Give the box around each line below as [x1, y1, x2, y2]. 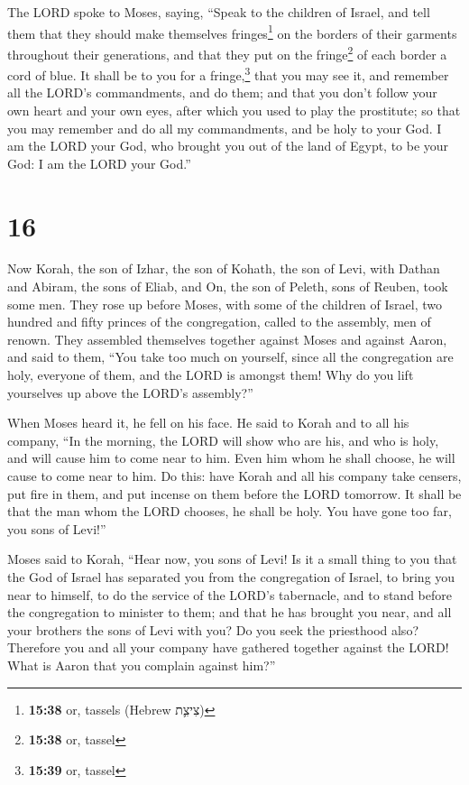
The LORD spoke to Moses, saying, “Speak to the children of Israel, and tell [7, 3, 430, 21]
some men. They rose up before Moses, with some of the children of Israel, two [7, 294, 442, 313]
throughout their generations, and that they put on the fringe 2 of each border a [7, 42, 447, 63]
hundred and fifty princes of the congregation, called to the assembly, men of [7, 312, 431, 331]
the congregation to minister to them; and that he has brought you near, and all [7, 603, 452, 622]
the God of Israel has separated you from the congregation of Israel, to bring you [7, 567, 455, 586]
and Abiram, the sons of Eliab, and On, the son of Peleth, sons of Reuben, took [7, 277, 448, 296]
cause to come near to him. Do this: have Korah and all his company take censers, [7, 466, 462, 485]
